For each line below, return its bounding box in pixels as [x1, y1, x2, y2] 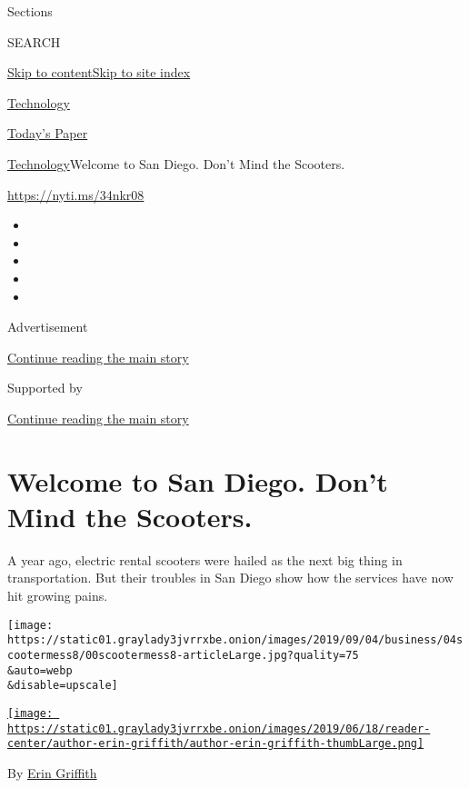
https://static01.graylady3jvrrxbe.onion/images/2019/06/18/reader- [7, 722, 431, 735]
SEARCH [7, 32, 61, 51]
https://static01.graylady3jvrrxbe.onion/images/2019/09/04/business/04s [7, 633, 464, 647]
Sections [7, 2, 53, 20]
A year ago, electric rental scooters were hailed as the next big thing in [7, 550, 403, 569]
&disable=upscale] [7, 679, 118, 693]
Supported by [7, 378, 83, 397]
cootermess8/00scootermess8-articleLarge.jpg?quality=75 [7, 648, 359, 662]
